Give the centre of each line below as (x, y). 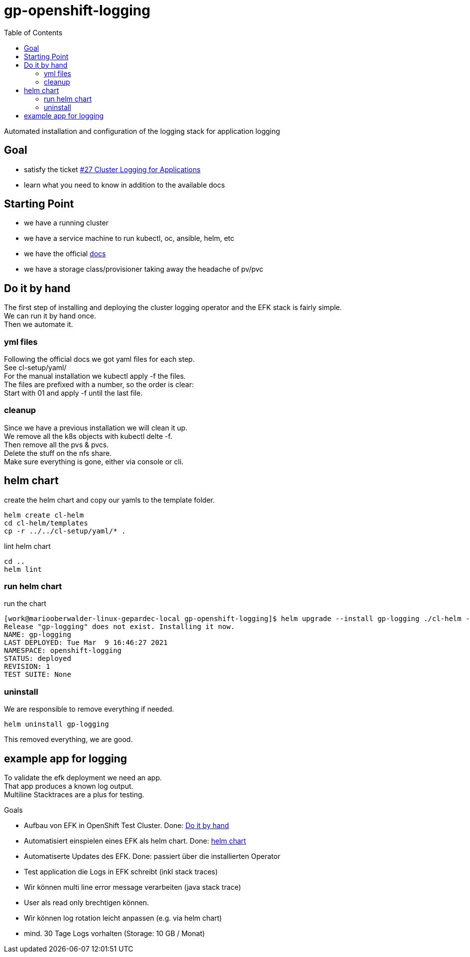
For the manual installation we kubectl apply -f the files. (95, 376)
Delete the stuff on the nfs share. (58, 453)
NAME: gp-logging (38, 635)
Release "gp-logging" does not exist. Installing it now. (119, 627)
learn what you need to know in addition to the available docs (124, 185)
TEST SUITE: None (38, 675)
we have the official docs (65, 254)
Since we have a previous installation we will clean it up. (96, 427)
